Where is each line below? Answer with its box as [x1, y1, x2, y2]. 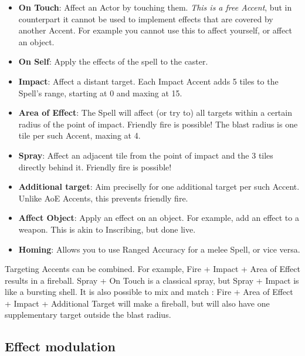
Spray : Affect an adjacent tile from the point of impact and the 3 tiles [18, 149, 273, 161]
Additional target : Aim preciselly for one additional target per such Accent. [18, 180, 300, 193]
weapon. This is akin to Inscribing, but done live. [18, 223, 196, 235]
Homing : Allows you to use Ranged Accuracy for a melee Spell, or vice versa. [18, 243, 300, 255]
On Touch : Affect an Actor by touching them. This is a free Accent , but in [18, 1, 292, 13]
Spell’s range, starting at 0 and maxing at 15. [18, 86, 182, 99]
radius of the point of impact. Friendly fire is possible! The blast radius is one [18, 117, 298, 130]
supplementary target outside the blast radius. [5, 308, 171, 321]
